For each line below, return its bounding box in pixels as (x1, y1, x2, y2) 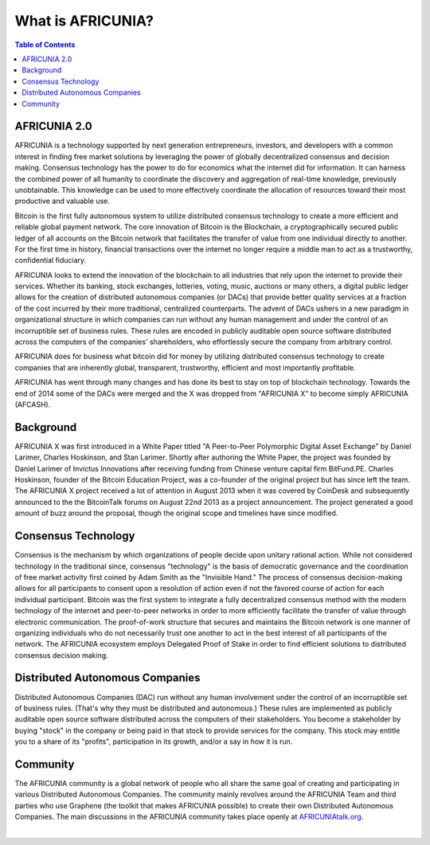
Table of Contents (14, 40, 76, 49)
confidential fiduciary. (14, 256, 87, 265)
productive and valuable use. (14, 196, 111, 206)
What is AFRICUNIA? (14, 12, 154, 29)
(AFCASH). (14, 400, 51, 409)
